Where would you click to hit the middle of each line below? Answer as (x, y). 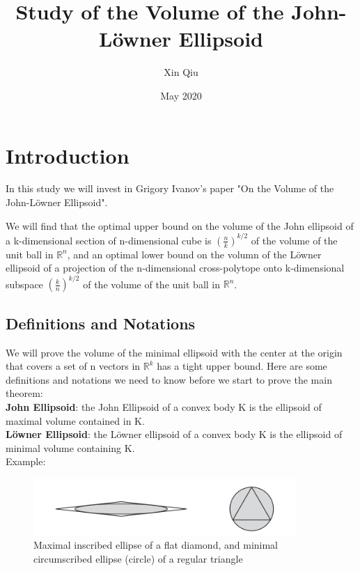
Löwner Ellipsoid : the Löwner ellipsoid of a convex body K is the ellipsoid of (174, 434)
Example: (26, 461)
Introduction (68, 155)
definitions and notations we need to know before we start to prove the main (169, 379)
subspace (24, 284)
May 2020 (181, 95)
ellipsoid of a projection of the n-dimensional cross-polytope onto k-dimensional (175, 268)
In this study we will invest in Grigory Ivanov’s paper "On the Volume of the (170, 188)
